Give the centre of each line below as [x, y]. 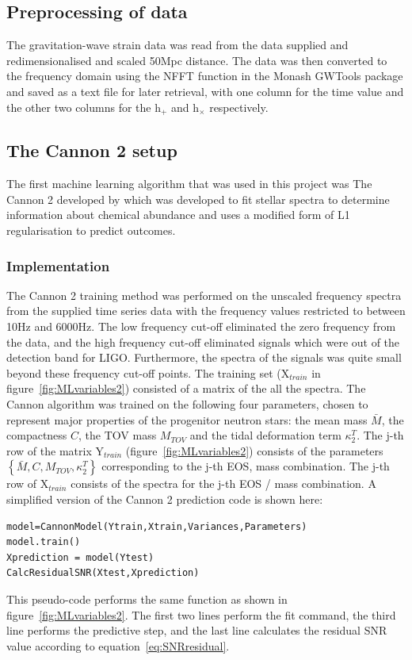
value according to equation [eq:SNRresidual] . [118, 645]
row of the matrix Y [55, 450]
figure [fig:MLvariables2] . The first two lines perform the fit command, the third [201, 614]
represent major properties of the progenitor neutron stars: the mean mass [187, 419]
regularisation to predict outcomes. [91, 230]
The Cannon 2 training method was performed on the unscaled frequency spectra [204, 295]
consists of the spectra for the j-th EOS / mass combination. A [223, 483]
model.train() [44, 542]
